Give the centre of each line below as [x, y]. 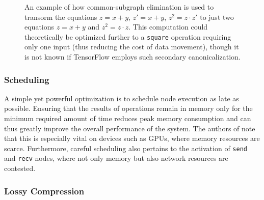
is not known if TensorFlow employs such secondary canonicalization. [133, 57]
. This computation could [168, 27]
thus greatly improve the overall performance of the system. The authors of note [130, 128]
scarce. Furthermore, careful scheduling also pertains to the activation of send [126, 148]
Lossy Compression [44, 191]
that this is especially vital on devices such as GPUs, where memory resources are [132, 138]
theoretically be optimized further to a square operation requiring [128, 36]
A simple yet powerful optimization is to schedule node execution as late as [122, 98]
